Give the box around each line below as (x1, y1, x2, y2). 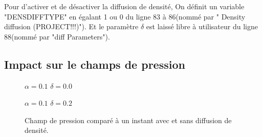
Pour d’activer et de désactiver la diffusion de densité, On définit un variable (4, 1, 245, 11)
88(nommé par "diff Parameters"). (4, 31, 110, 42)
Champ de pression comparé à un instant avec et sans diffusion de (25, 114, 232, 125)
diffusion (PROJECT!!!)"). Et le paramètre (4, 21, 139, 32)
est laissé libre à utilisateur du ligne (146, 21, 258, 32)
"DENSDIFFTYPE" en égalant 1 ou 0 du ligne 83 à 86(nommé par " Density (4, 11, 246, 22)
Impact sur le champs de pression (4, 56, 185, 72)
